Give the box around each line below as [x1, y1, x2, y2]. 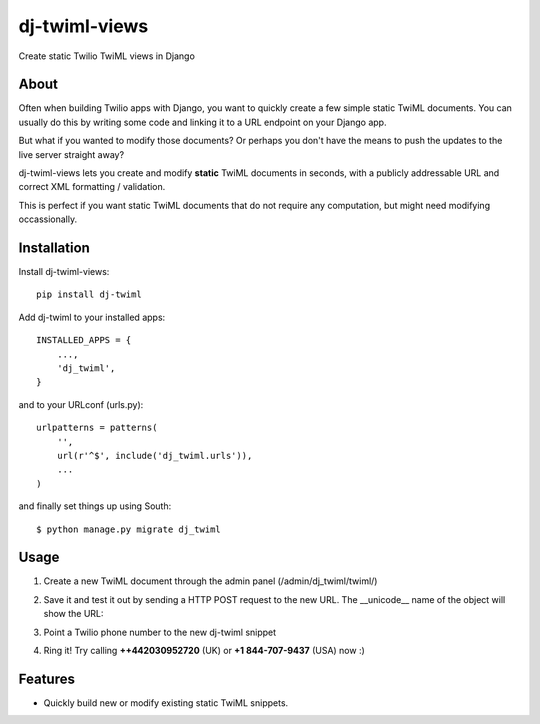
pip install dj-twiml [36, 289, 142, 300]
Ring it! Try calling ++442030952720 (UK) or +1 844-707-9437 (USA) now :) [43, 645, 365, 657]
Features [18, 670, 75, 687]
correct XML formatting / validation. [18, 181, 166, 193]
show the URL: [43, 608, 104, 620]
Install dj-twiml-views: [18, 266, 110, 278]
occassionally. [18, 213, 78, 225]
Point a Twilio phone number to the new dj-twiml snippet [43, 626, 277, 638]
